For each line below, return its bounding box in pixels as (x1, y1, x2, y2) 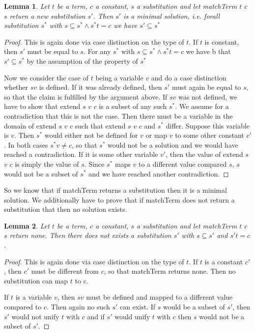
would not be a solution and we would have (108, 139, 238, 150)
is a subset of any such (99, 101, 167, 111)
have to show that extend (4, 101, 81, 111)
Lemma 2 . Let (4, 220, 50, 231)
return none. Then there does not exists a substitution (9, 230, 171, 240)
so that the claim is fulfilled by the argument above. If (4, 91, 168, 102)
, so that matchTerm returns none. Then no (104, 266, 236, 276)
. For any (83, 46, 111, 56)
